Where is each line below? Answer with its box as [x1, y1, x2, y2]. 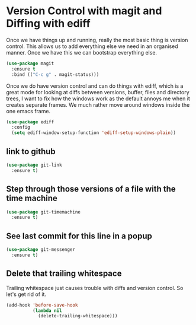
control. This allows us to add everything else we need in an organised [6, 43, 179, 50]
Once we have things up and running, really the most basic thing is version [6, 36, 188, 43]
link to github [6, 146, 56, 157]
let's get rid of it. [6, 291, 46, 298]
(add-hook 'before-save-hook [6, 302, 78, 308]
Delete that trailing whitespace [6, 269, 122, 279]
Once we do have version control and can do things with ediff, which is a [6, 82, 184, 90]
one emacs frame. [6, 107, 51, 114]
